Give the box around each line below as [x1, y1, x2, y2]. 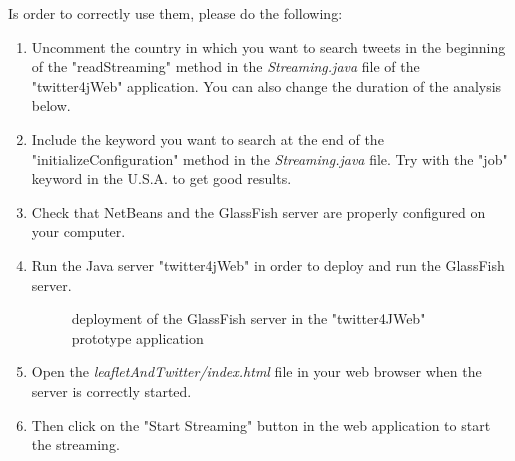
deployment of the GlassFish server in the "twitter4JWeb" [71, 308, 426, 329]
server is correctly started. [31, 380, 192, 401]
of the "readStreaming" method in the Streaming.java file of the [31, 56, 420, 77]
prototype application [71, 327, 204, 348]
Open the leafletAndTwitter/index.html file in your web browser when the [31, 361, 482, 382]
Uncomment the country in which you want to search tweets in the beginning [31, 36, 506, 57]
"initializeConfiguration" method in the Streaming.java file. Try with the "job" [31, 148, 508, 169]
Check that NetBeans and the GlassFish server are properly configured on [31, 201, 486, 222]
